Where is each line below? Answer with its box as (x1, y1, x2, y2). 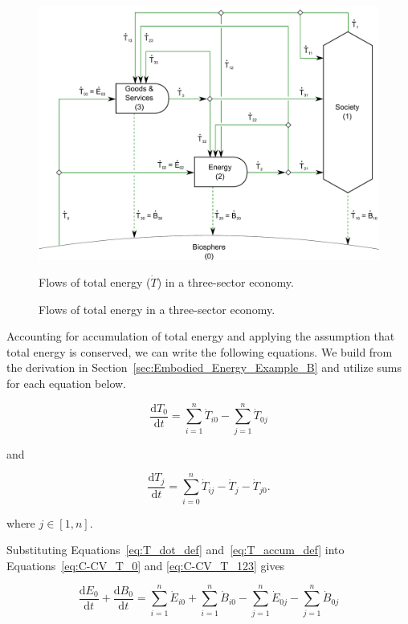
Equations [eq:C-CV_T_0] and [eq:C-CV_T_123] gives (6, 557, 285, 573)
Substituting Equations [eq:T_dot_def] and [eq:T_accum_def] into (6, 541, 345, 558)
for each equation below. (6, 375, 126, 392)
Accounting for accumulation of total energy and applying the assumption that (6, 328, 395, 345)
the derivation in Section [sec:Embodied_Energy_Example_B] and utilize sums (6, 359, 402, 376)
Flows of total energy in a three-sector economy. (39, 300, 275, 317)
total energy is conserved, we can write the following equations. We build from (6, 343, 393, 360)
